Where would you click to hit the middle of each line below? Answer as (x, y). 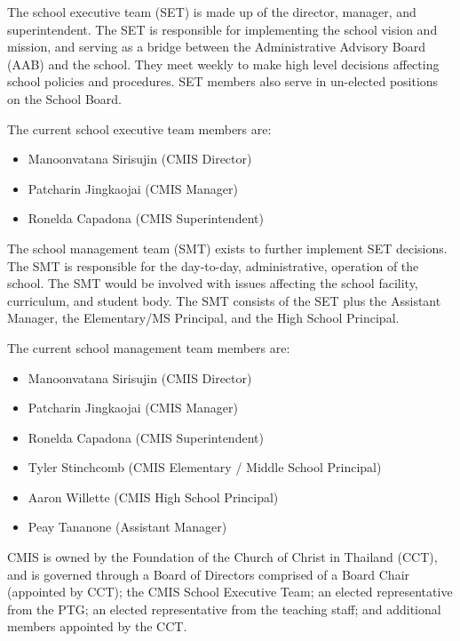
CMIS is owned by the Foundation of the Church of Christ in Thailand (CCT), (222, 557)
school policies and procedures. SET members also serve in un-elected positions (223, 81)
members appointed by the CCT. (97, 626)
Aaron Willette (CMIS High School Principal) (153, 497)
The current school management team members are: (149, 347)
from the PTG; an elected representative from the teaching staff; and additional (224, 609)
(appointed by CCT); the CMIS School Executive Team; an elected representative (230, 592)
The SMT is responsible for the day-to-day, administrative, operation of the (213, 265)
